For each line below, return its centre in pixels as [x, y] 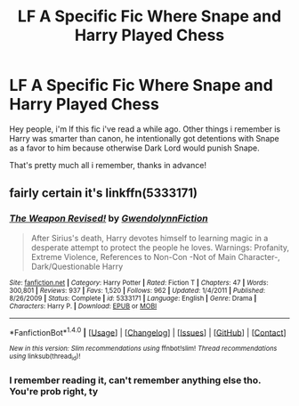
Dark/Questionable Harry [77, 266]
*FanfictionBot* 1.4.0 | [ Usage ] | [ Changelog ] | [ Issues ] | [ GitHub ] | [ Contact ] [148, 331]
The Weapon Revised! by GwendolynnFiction [109, 218]
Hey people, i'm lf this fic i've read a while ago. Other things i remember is [145, 129]
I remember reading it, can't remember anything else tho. [135, 380]
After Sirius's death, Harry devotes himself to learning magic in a [149, 238]
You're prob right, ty [54, 391]
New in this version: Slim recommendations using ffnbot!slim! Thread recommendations [143, 349]
